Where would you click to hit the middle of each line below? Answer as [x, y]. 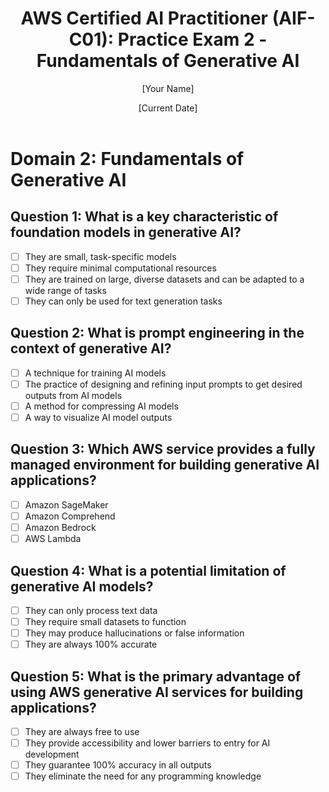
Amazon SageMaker [66, 504]
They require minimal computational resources [120, 268]
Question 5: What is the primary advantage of [156, 676]
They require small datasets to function [105, 621]
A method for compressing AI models [101, 406]
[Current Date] [168, 108]
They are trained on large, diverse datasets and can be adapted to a [164, 279]
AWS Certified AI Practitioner [144, 18]
